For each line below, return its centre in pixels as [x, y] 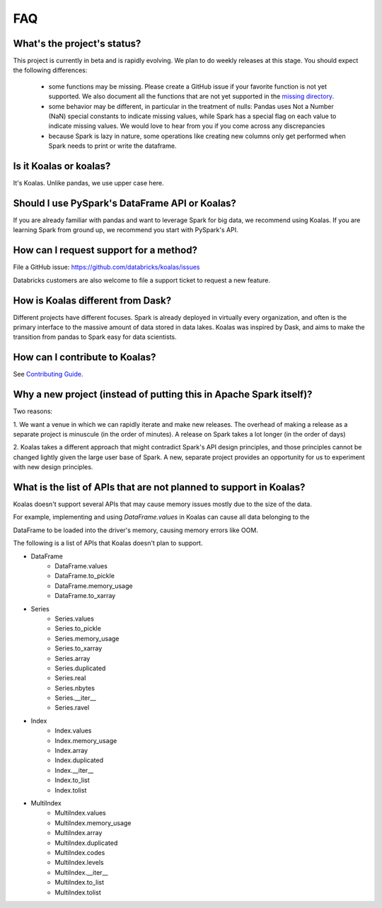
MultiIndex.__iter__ [81, 872]
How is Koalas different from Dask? [92, 300]
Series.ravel [72, 708]
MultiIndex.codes [80, 852]
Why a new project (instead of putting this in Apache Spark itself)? [163, 395]
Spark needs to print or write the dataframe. [112, 146]
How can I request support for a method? [105, 250]
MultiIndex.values [80, 813]
